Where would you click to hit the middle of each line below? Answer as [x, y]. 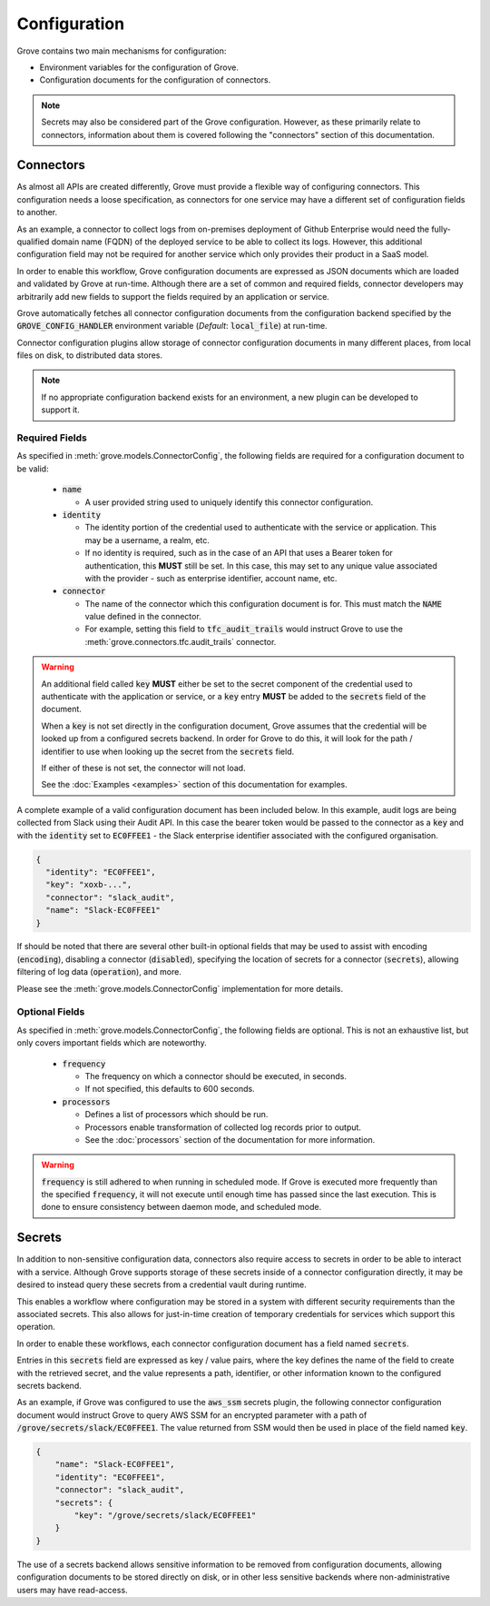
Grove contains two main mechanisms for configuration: [122, 51]
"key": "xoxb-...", [89, 885]
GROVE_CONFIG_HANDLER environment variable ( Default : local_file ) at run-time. [172, 326]
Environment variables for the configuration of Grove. [139, 67]
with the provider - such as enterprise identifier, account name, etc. [211, 578]
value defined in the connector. [143, 617]
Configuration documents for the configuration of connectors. [155, 80]
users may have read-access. [72, 1590]
